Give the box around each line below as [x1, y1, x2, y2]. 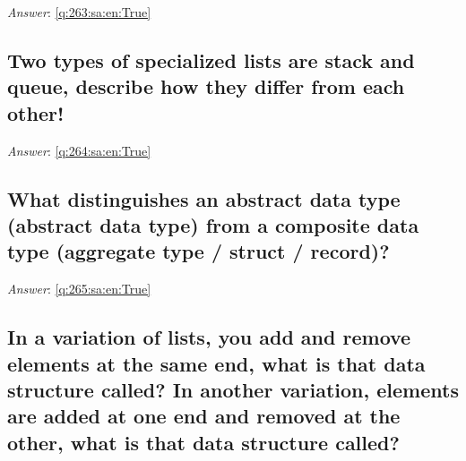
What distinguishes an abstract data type [7, 184, 401, 212]
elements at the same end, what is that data [7, 349, 426, 377]
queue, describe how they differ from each [7, 73, 405, 100]
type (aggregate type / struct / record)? [7, 237, 390, 265]
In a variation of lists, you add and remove [7, 323, 411, 351]
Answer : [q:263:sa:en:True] [7, 3, 151, 21]
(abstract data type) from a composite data [7, 210, 419, 238]
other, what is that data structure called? [7, 428, 400, 456]
